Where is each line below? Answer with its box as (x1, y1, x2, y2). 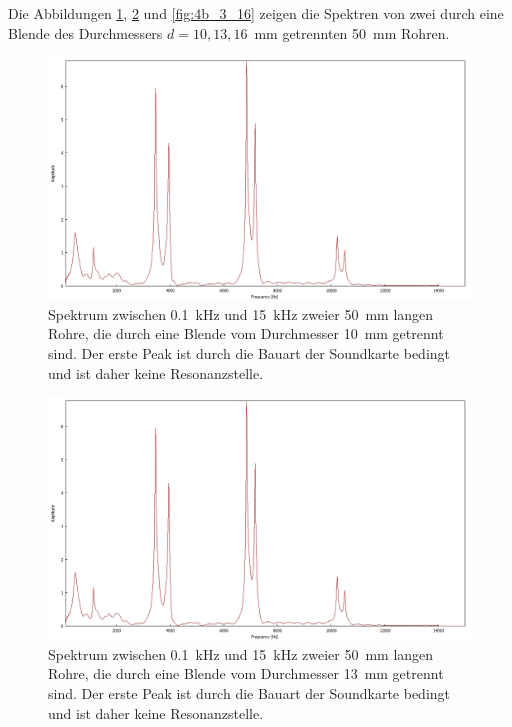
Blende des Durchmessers (8, 22, 163, 43)
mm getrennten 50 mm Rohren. (254, 22, 450, 43)
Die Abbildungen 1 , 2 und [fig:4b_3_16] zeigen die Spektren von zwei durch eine (8, 3, 504, 23)
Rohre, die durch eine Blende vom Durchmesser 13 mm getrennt (48, 663, 444, 684)
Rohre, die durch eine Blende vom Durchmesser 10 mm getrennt (48, 323, 444, 344)
